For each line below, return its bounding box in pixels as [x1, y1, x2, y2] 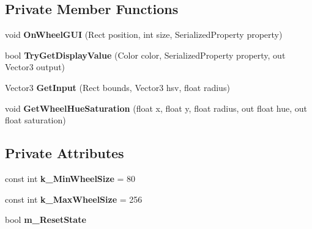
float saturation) [5, 114, 66, 126]
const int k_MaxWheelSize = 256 [5, 192, 143, 205]
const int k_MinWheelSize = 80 [5, 172, 136, 184]
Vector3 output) [5, 60, 65, 73]
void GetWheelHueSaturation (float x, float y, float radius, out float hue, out [5, 101, 308, 114]
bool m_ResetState [5, 213, 86, 226]
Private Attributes [5, 144, 124, 162]
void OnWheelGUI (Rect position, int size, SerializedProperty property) [5, 28, 283, 41]
